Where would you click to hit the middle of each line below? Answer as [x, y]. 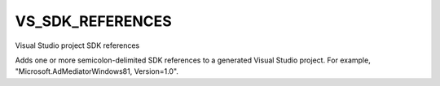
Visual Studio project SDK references [77, 45]
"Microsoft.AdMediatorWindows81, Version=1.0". [97, 71]
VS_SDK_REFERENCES [94, 21]
